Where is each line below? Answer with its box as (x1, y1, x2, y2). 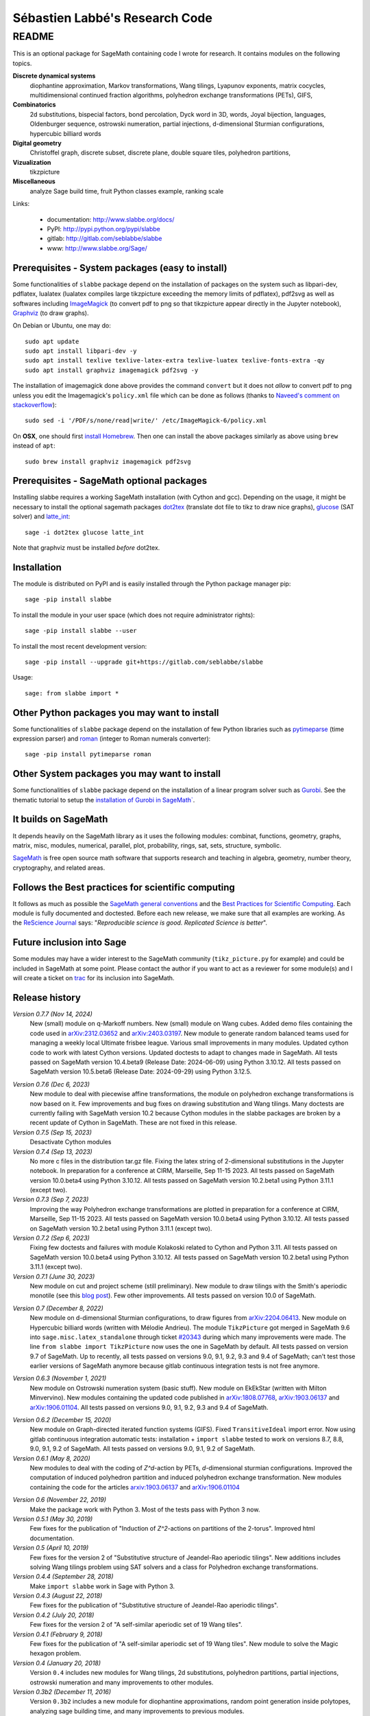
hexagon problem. (29, 1649, 82, 1658)
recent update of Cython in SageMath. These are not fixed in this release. (29, 1119, 238, 1127)
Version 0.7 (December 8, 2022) (12, 1304, 104, 1312)
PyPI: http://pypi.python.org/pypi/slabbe (47, 225, 160, 233)
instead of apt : (12, 441, 56, 450)
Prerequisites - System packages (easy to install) (12, 262, 227, 274)
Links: (12, 200, 30, 208)
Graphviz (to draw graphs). (12, 309, 89, 317)
